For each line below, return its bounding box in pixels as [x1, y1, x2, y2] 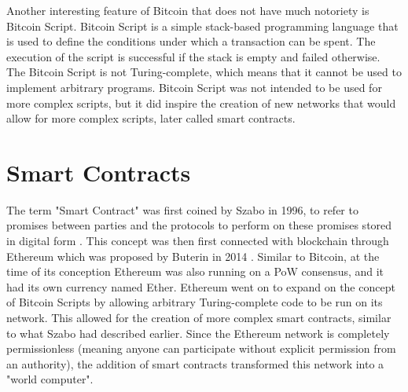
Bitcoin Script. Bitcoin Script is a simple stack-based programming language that [6, 17, 399, 34]
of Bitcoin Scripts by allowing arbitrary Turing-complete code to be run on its [6, 294, 383, 310]
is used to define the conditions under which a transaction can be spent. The [6, 33, 376, 49]
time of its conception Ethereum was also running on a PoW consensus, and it [6, 263, 384, 280]
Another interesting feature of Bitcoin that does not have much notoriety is [6, 2, 369, 18]
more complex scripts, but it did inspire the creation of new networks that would [6, 94, 396, 111]
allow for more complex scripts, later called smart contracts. [6, 110, 296, 126]
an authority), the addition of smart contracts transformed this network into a [6, 355, 384, 372]
